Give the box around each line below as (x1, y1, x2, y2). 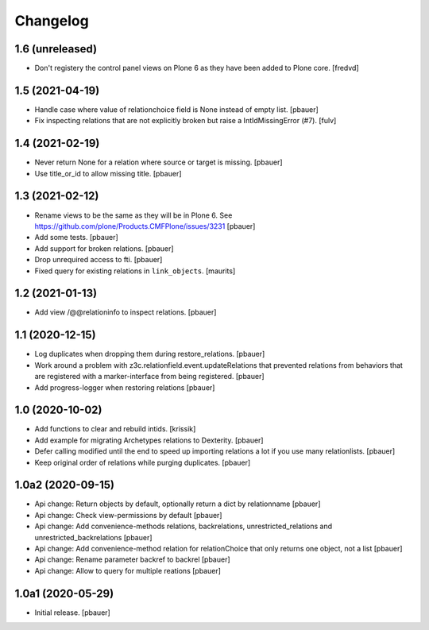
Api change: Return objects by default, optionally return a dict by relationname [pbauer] (34, 499, 321, 508)
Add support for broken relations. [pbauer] (34, 243, 174, 253)
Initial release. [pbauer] (34, 608, 110, 617)
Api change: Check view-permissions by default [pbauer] (34, 510, 222, 520)
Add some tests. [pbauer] (34, 233, 118, 242)
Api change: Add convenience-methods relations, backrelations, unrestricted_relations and (34, 521, 333, 531)
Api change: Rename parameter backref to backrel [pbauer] (34, 555, 230, 564)
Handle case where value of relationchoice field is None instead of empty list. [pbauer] (34, 104, 319, 114)
